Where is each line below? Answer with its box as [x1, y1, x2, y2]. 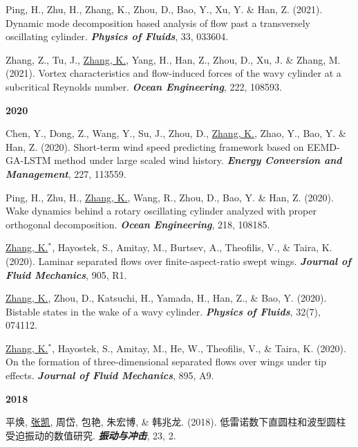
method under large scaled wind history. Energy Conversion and [54, 153, 342, 167]
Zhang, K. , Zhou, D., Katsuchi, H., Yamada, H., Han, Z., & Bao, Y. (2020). [6, 291, 327, 305]
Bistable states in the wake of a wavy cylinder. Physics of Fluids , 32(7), [6, 304, 321, 318]
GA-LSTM [6, 153, 51, 167]
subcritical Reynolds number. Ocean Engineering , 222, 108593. [6, 79, 282, 93]
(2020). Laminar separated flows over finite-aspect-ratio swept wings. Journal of [6, 253, 351, 268]
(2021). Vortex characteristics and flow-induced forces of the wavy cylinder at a [6, 66, 341, 80]
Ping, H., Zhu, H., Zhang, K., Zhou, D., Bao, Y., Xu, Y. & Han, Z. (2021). [6, 2, 323, 16]
